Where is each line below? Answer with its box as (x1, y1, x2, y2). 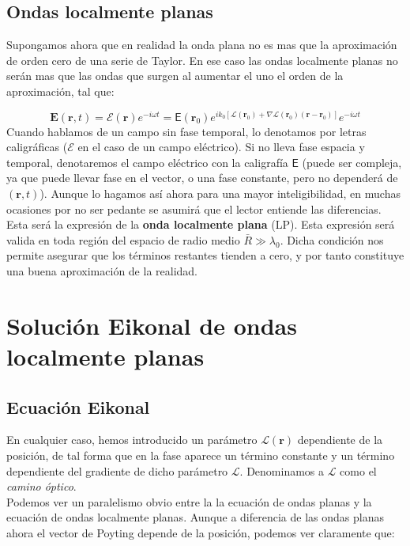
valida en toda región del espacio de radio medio (6, 231, 240, 248)
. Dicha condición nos (280, 231, 384, 248)
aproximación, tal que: (6, 82, 115, 99)
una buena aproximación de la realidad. (6, 263, 198, 279)
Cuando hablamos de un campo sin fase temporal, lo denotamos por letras (6, 123, 367, 139)
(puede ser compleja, (302, 154, 402, 170)
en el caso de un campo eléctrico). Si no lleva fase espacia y (77, 138, 365, 155)
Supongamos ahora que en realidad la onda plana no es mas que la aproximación (6, 36, 397, 53)
